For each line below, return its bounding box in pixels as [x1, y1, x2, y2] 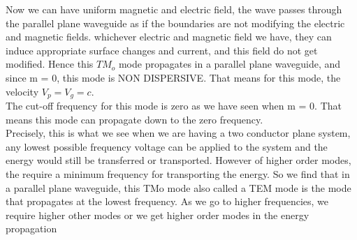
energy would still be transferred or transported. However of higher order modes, [6, 153, 351, 167]
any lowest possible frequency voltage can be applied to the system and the [6, 139, 328, 153]
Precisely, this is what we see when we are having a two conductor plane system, [6, 126, 351, 140]
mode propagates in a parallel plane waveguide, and [118, 57, 341, 71]
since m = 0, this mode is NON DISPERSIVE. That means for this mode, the [6, 70, 341, 84]
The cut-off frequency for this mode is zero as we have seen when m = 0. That [6, 98, 342, 113]
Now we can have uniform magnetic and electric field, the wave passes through [6, 2, 342, 16]
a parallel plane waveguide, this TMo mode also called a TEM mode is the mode [6, 180, 351, 195]
